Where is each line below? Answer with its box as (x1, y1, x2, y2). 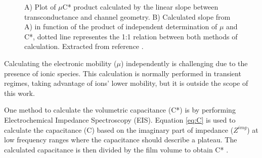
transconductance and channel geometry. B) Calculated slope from (24, 11, 231, 22)
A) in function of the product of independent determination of (24, 21, 217, 32)
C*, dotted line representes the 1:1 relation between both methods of (24, 31, 238, 41)
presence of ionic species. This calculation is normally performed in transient (4, 68, 241, 78)
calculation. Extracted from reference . (24, 41, 144, 51)
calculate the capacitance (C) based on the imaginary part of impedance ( (4, 124, 234, 135)
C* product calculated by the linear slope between (62, 2, 219, 12)
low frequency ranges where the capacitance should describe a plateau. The (4, 134, 237, 145)
